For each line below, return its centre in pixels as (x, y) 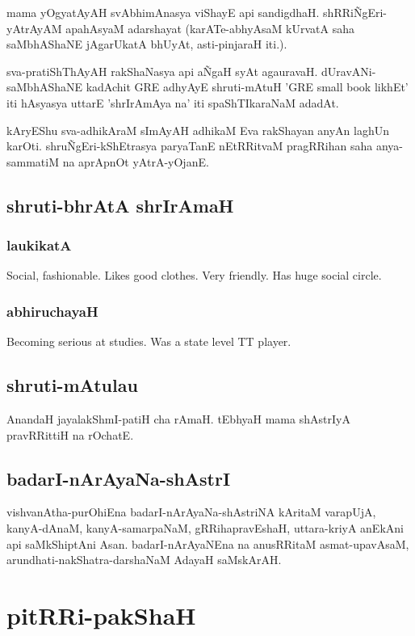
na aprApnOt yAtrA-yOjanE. (136, 161)
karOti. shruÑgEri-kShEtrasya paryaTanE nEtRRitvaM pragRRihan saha (190, 146)
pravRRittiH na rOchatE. (70, 434)
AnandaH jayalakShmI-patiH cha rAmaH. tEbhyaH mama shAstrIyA (178, 418)
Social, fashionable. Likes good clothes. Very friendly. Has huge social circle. (194, 275)
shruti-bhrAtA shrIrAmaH (120, 205)
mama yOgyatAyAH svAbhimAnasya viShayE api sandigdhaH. (163, 12)
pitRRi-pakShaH (101, 615)
